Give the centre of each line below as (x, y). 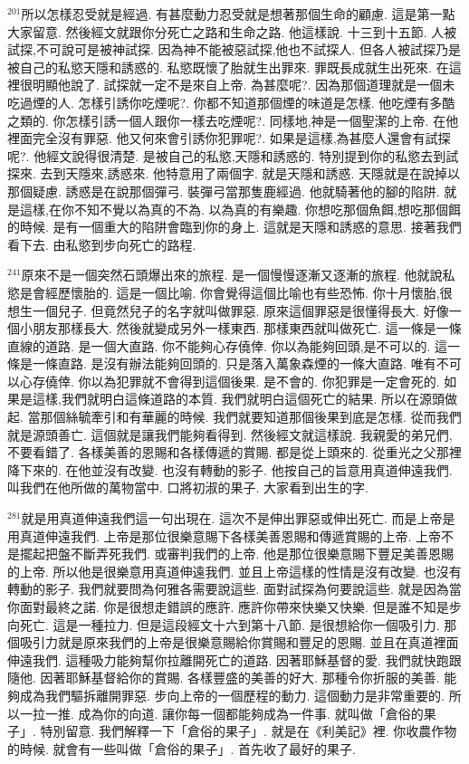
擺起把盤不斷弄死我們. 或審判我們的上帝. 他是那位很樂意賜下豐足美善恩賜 (237, 554)
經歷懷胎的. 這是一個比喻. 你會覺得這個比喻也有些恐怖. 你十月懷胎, (242, 292)
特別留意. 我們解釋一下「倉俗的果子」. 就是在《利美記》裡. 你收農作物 (249, 731)
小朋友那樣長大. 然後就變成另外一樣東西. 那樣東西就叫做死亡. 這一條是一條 (240, 328)
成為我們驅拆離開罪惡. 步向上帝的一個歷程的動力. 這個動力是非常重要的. (232, 695)
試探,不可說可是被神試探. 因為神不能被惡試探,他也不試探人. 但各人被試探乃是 (234, 49)
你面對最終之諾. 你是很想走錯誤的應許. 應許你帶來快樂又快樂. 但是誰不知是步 (234, 606)
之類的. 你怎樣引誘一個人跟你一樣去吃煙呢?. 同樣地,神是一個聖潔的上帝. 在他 (233, 120)
